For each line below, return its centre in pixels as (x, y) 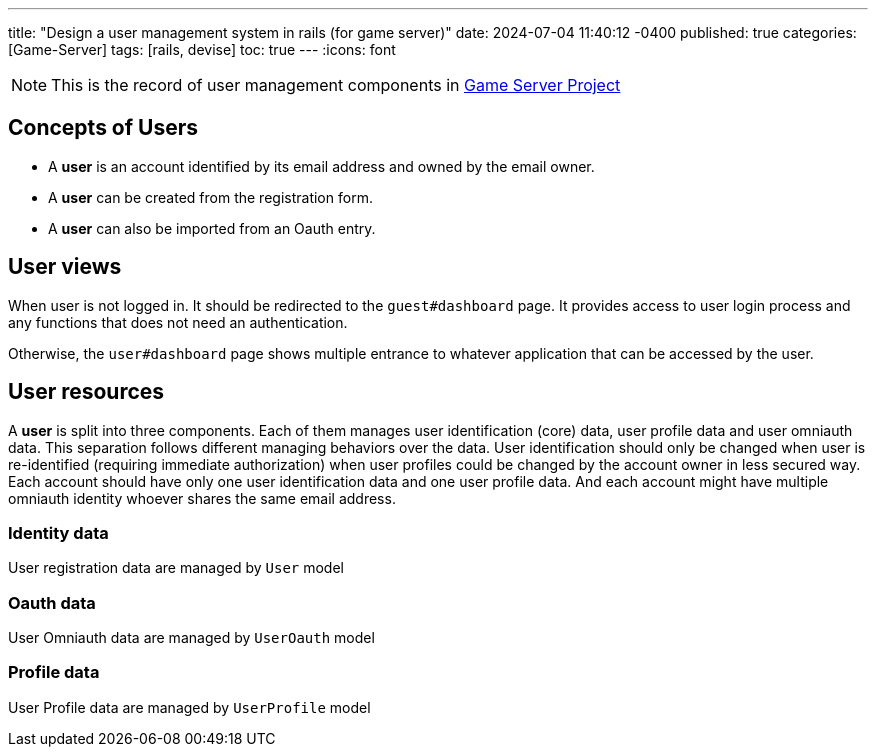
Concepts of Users (103, 128)
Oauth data (52, 602)
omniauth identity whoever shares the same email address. (202, 498)
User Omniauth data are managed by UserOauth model (191, 638)
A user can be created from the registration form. (210, 197)
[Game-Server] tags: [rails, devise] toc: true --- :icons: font (202, 49)
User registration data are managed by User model (176, 568)
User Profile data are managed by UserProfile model (189, 707)
